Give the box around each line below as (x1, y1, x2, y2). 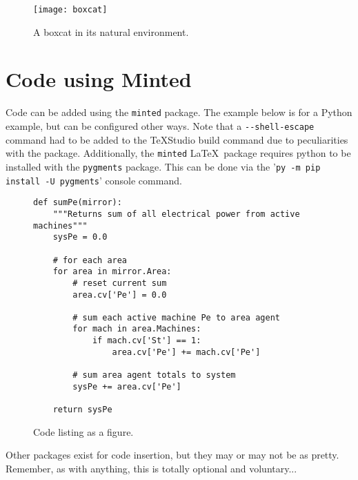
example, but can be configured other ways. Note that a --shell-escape (6, 119, 315, 133)
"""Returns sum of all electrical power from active (52, 209, 300, 219)
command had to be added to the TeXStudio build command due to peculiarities (6, 132, 348, 146)
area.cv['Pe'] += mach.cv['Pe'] (112, 347, 261, 357)
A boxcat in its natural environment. (33, 24, 189, 39)
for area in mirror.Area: (52, 267, 172, 277)
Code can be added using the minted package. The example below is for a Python (6, 105, 352, 119)
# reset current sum (72, 278, 167, 288)
